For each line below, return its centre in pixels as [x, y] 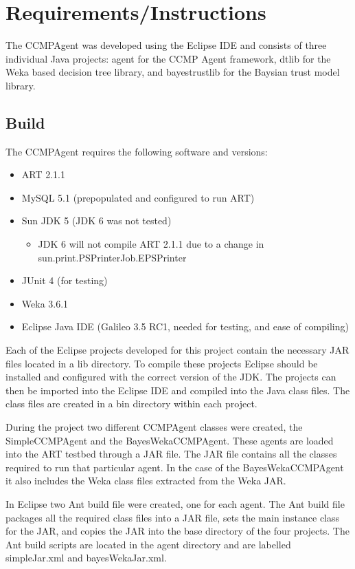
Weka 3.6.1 [45, 303]
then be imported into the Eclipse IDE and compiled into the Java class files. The [178, 390]
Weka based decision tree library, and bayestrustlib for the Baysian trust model [173, 72]
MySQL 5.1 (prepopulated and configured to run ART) [138, 197]
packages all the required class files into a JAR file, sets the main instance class [173, 517]
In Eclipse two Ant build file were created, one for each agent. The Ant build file [175, 503]
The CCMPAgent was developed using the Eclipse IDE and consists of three [166, 45]
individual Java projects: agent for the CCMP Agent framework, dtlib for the [168, 58]
